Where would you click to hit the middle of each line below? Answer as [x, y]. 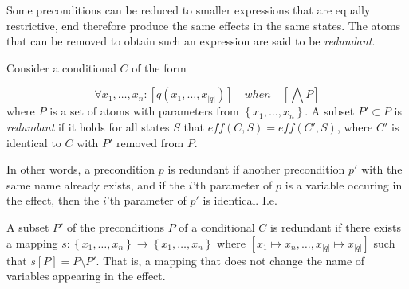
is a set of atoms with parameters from [144, 111]
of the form [159, 67]
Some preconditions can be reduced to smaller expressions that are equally [189, 10]
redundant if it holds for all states [88, 126]
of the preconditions [116, 227]
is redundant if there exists [335, 227]
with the [382, 169]
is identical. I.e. [240, 200]
